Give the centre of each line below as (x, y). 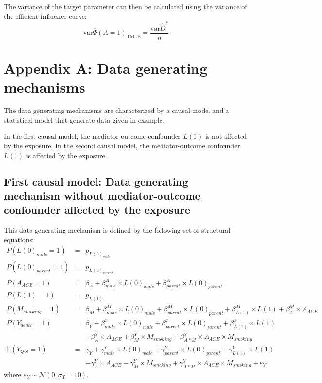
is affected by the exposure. (66, 155)
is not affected (226, 136)
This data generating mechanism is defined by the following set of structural (117, 230)
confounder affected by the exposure (97, 210)
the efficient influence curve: (45, 16)
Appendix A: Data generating (106, 68)
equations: (19, 239)
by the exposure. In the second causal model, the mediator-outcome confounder (122, 146)
